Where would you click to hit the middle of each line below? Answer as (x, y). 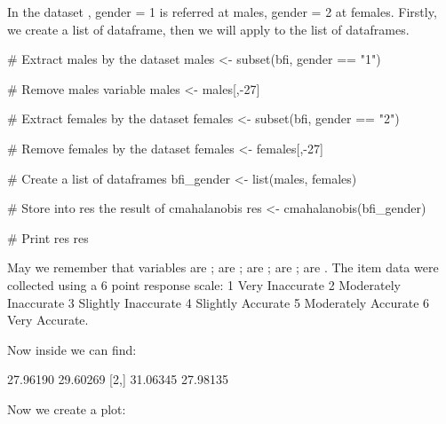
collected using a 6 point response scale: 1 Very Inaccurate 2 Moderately (204, 284)
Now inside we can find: (72, 349)
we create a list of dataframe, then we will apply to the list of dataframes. (208, 29)
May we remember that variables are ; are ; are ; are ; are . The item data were (223, 267)
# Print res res (48, 237)
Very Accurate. (48, 320)
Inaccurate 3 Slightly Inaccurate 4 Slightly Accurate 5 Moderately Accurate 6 (219, 302)
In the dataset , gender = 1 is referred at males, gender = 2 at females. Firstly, (222, 12)
